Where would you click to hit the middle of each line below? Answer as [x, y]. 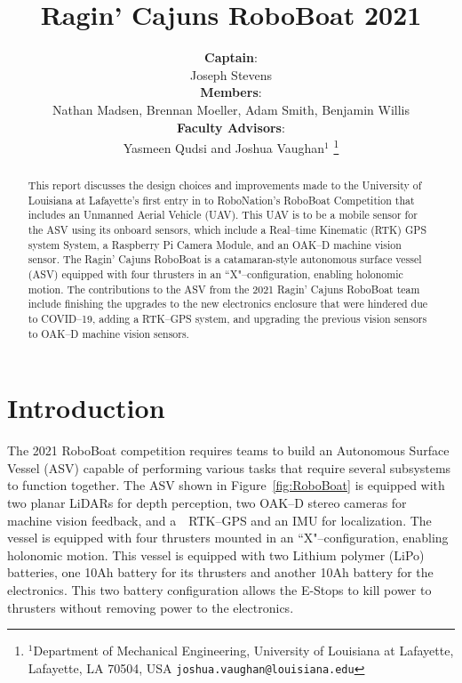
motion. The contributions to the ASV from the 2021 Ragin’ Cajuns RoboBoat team [224, 289]
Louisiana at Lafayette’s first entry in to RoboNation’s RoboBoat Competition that [221, 200]
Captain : [231, 57]
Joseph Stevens [231, 74]
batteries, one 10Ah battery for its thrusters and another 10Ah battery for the [220, 572]
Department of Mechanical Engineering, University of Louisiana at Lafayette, [243, 651]
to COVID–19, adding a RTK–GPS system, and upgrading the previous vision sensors [227, 319]
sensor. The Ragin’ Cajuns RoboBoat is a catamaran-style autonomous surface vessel [225, 259]
